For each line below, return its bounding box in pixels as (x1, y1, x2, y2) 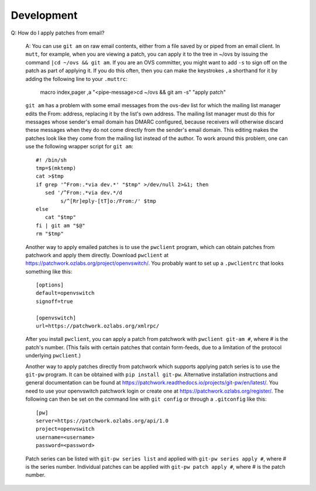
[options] (36, 282, 64, 288)
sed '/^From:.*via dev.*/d (44, 189, 123, 196)
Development (11, 9, 78, 22)
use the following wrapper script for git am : (25, 143, 133, 150)
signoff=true (36, 298, 73, 305)
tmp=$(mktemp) (36, 165, 76, 172)
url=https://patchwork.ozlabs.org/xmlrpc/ (36, 323, 160, 329)
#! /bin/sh (36, 156, 67, 163)
